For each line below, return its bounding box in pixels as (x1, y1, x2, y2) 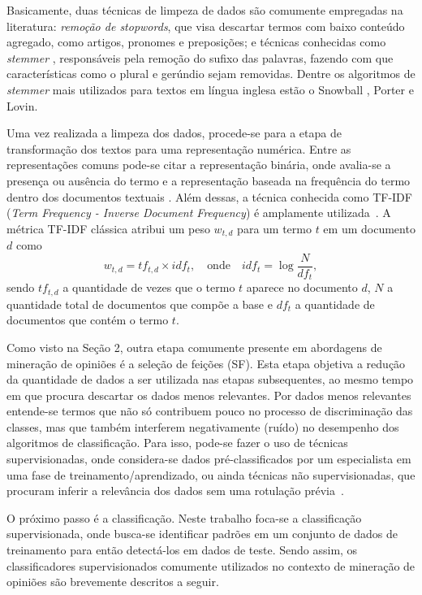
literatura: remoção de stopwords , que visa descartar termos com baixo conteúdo (6, 17, 405, 34)
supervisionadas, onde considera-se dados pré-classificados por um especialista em (6, 450, 411, 467)
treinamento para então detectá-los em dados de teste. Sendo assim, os (6, 541, 358, 558)
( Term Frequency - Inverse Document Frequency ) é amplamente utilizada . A (6, 204, 391, 221)
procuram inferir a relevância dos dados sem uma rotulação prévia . (6, 482, 344, 499)
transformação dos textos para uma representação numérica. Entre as (6, 140, 351, 157)
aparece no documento (246, 279, 358, 296)
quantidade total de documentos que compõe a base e (6, 295, 273, 312)
